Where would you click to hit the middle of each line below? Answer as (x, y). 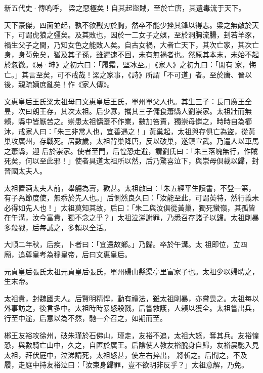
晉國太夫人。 (25, 170)
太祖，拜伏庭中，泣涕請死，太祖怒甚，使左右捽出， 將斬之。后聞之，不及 (126, 355)
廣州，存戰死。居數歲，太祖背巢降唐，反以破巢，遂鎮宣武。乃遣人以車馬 (138, 141)
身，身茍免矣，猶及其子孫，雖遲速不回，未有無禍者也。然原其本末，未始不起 (131, 54)
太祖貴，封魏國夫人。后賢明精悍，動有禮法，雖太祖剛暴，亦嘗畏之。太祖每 (128, 298)
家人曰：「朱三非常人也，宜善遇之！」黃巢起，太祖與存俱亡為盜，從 (137, 131)
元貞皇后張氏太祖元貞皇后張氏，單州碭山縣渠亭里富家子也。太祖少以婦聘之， (131, 271)
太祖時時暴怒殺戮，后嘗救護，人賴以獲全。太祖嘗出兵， (167, 308)
